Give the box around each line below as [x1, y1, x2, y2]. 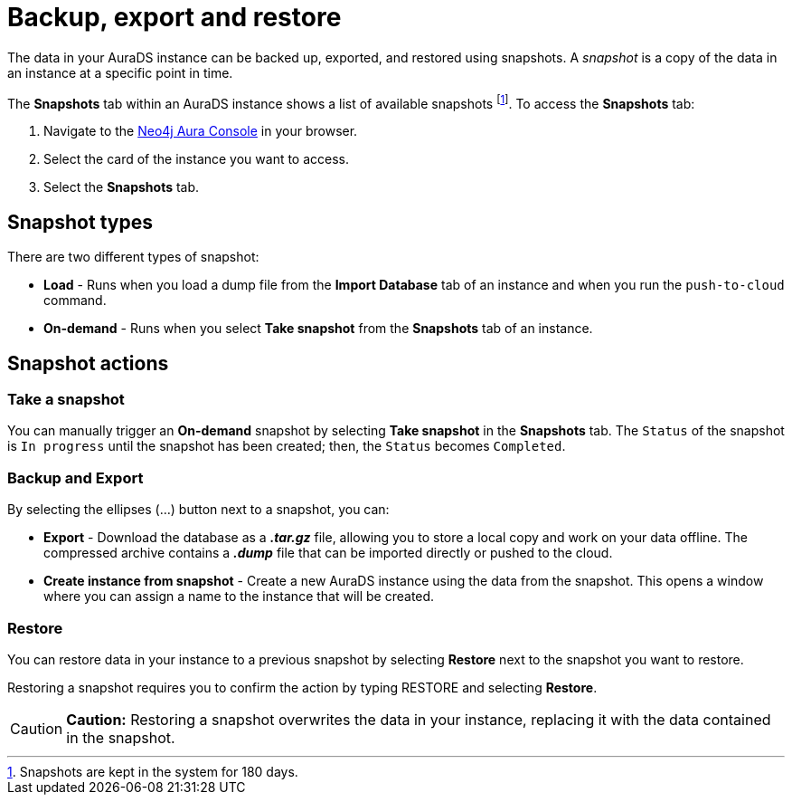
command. [43, 292, 107, 309]
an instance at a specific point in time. [7, 64, 233, 81]
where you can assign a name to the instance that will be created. [43, 588, 435, 605]
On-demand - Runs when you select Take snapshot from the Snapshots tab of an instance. [43, 320, 593, 337]
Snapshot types [7, 210, 153, 234]
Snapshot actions [7, 351, 169, 375]
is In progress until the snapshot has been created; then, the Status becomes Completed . [7, 438, 566, 454]
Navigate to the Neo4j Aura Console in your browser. [43, 123, 358, 139]
